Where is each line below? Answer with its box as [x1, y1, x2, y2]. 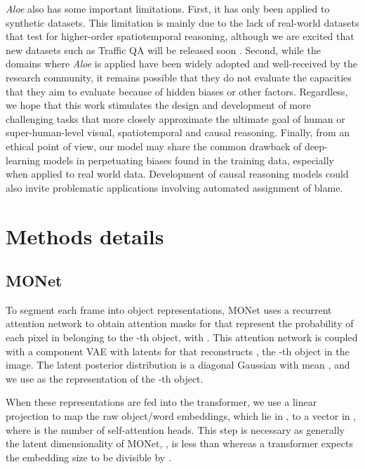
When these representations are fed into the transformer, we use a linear [6, 395, 317, 409]
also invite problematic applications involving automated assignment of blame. [6, 180, 343, 194]
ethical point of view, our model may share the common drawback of [6, 138, 302, 153]
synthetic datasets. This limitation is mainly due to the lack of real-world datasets [6, 15, 359, 29]
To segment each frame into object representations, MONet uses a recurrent [6, 302, 332, 317]
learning [6, 152, 41, 167]
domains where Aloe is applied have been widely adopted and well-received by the [6, 56, 358, 71]
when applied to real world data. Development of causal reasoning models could [6, 166, 349, 181]
